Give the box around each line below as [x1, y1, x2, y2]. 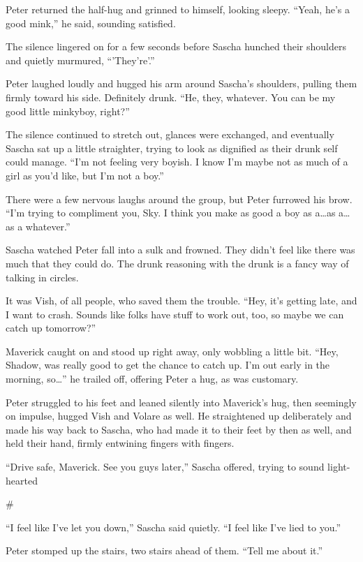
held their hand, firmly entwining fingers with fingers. [6, 436, 235, 450]
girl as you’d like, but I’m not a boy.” [6, 168, 164, 182]
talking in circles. [6, 269, 79, 284]
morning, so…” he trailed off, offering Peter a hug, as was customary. [6, 371, 299, 386]
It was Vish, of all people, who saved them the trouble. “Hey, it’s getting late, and [6, 293, 357, 308]
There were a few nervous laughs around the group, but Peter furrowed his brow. [6, 191, 353, 206]
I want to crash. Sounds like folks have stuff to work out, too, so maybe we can [6, 306, 344, 321]
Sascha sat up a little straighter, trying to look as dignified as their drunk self [6, 140, 338, 155]
